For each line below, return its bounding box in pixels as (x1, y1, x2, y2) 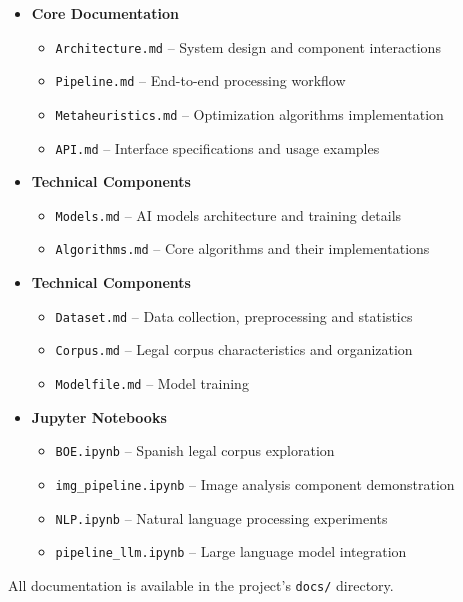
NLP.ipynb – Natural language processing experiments (55, 507, 388, 528)
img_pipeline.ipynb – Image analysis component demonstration (55, 473, 455, 494)
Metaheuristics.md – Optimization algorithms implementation (55, 103, 444, 124)
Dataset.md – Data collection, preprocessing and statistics (55, 305, 413, 326)
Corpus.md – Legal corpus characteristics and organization (55, 339, 413, 360)
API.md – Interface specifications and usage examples (55, 137, 380, 158)
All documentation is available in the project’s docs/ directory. (8, 574, 394, 595)
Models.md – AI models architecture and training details (55, 204, 402, 225)
